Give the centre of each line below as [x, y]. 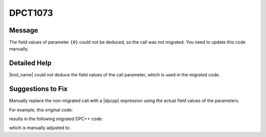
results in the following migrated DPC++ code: [56, 119]
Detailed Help [30, 63]
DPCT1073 [31, 13]
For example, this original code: [41, 110]
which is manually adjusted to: [40, 128]
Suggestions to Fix [38, 89]
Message [24, 30]
